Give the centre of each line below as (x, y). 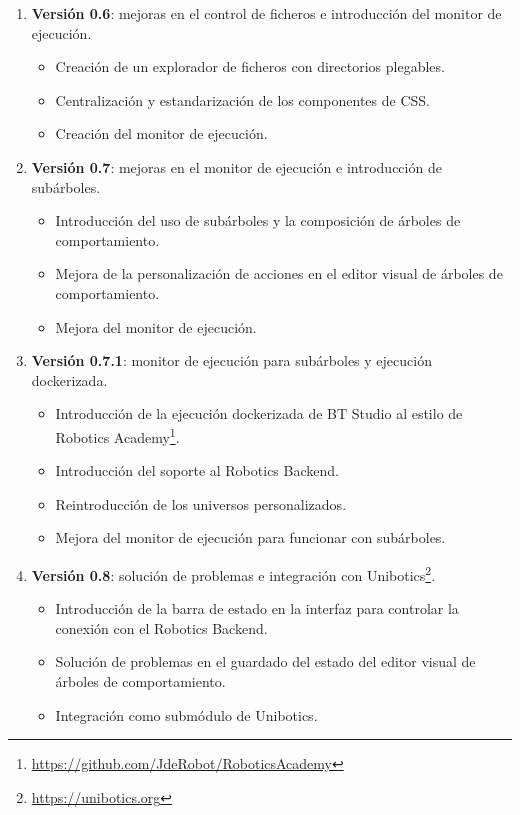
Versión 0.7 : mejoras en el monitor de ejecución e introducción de (236, 166)
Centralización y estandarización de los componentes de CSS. (242, 99)
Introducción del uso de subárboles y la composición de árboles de (258, 220)
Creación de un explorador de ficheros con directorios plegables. (250, 66)
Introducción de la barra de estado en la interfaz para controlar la (257, 608)
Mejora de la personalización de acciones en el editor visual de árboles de (279, 273)
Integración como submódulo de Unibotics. (186, 714)
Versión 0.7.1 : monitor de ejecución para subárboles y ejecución (231, 360)
